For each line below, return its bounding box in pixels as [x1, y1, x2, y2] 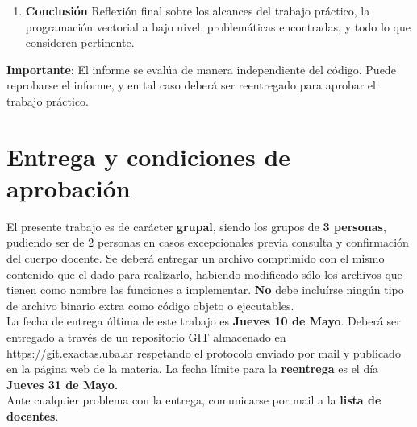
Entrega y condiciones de [6, 139, 291, 172]
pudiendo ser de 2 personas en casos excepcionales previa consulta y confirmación [6, 234, 409, 251]
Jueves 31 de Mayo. [6, 375, 119, 392]
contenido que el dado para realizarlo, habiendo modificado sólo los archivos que [6, 265, 402, 282]
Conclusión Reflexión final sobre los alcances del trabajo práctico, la [25, 2, 370, 19]
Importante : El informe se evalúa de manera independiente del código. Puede [6, 60, 396, 77]
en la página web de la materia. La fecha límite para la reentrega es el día [6, 360, 379, 377]
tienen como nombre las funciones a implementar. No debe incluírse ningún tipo [6, 281, 404, 298]
